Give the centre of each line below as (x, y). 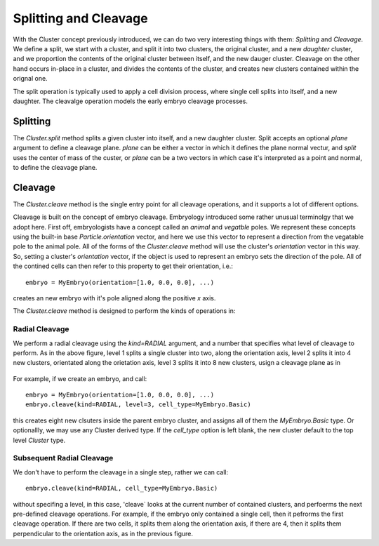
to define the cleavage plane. (55, 167)
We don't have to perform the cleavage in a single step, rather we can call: (121, 472)
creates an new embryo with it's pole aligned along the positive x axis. (114, 298)
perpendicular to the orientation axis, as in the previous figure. (103, 533)
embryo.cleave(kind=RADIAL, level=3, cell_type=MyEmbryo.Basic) (139, 405)
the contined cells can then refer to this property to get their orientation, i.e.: (123, 266)
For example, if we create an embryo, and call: (80, 378)
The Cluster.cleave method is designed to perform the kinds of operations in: (124, 311)
